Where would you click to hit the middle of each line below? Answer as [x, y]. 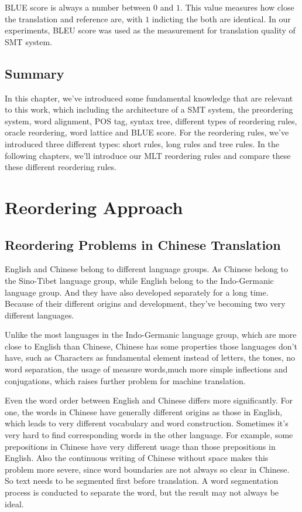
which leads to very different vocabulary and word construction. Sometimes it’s [147, 423]
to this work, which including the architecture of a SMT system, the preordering [149, 109]
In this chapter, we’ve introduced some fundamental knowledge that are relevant [149, 98]
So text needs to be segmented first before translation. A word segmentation [142, 481]
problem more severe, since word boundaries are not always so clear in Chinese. [147, 469]
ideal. [14, 503]
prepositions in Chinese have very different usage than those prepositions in [140, 446]
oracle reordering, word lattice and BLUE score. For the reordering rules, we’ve [147, 132]
